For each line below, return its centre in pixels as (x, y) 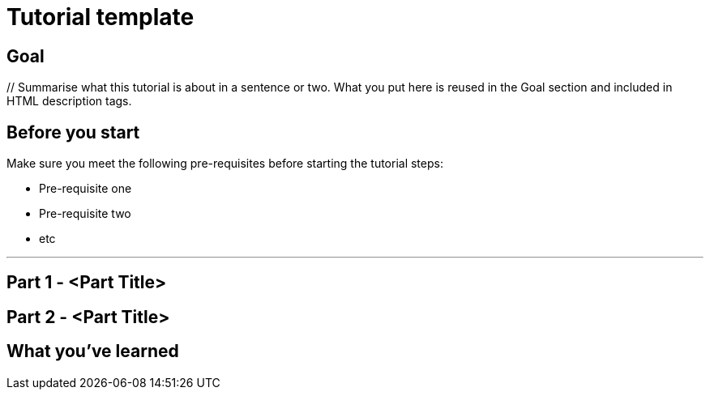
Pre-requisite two (85, 214)
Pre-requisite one (86, 189)
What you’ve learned (93, 351)
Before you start (73, 132)
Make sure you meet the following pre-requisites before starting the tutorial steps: (225, 164)
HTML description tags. (69, 101)
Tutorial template (101, 17)
